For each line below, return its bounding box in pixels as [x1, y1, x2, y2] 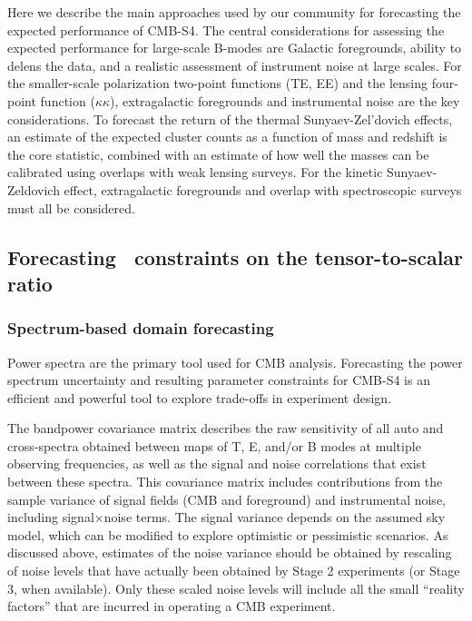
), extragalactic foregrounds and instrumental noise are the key [110, 91, 460, 110]
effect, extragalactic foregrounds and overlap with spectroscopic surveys [64, 180, 462, 199]
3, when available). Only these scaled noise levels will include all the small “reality [7, 578, 465, 597]
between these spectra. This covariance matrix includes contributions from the [7, 472, 443, 491]
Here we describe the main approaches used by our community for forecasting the [7, 3, 461, 21]
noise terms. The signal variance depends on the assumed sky [103, 508, 446, 527]
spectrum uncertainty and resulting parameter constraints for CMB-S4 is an [7, 370, 430, 389]
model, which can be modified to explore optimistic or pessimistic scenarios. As [7, 525, 448, 544]
